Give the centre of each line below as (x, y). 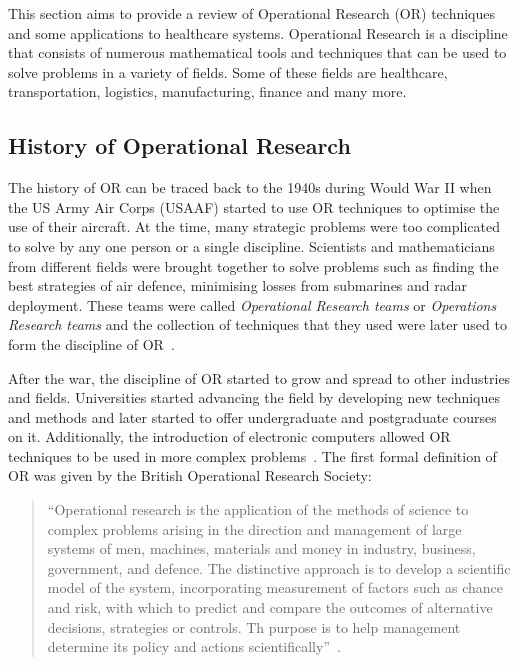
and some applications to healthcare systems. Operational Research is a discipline (258, 32)
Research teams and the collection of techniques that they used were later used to (257, 324)
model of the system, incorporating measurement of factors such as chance (275, 587)
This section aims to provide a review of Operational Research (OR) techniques (252, 13)
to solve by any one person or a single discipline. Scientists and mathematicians (251, 245)
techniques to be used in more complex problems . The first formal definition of (252, 455)
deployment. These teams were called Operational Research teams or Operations (252, 304)
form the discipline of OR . (91, 343)
